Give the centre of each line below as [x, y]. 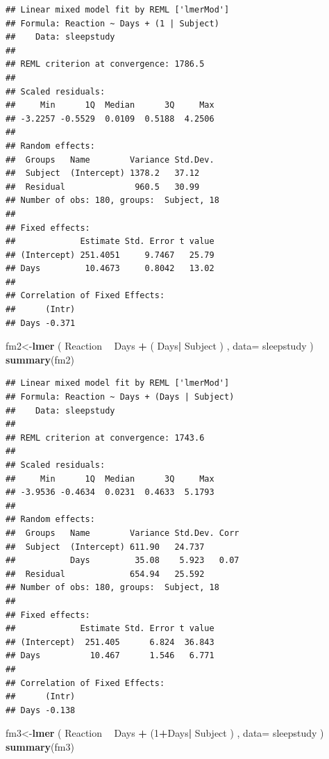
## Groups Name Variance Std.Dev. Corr [123, 533]
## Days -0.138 [41, 710]
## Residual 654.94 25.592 [105, 574]
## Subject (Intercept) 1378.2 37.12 [103, 173]
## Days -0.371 [41, 323]
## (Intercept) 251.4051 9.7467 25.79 [110, 255]
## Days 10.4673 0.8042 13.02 [110, 269]
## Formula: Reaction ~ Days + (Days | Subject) [120, 397]
